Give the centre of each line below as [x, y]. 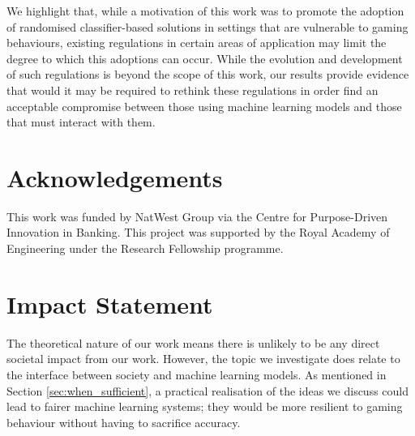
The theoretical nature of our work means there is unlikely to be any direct [193, 342]
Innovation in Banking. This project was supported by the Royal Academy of [198, 232]
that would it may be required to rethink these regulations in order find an [193, 90]
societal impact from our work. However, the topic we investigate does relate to [203, 359]
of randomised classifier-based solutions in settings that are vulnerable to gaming [207, 26]
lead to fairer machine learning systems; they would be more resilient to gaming [205, 406]
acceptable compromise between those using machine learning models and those [204, 106]
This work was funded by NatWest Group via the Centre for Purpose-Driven [197, 216]
